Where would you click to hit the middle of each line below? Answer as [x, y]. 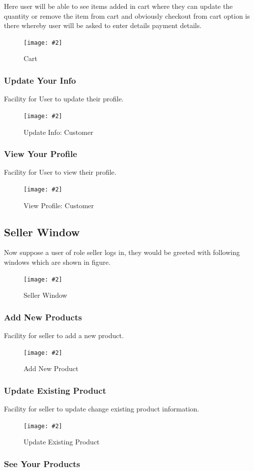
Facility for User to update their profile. [64, 99]
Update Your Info [40, 80]
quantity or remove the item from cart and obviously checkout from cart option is [127, 16]
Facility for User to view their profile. [60, 172]
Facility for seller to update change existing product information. [102, 409]
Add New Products [43, 317]
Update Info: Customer [58, 132]
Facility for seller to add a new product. [64, 335]
